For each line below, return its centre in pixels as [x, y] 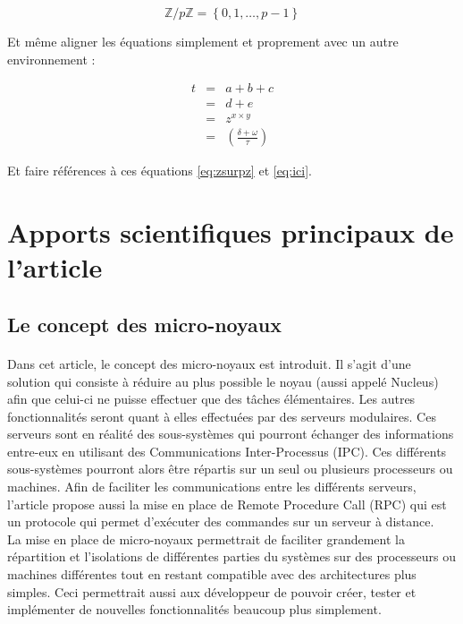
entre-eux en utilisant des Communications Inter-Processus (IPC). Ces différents [227, 451]
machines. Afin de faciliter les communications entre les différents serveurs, [212, 487]
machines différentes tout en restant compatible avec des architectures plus [212, 574]
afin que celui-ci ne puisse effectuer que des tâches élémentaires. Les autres [211, 399]
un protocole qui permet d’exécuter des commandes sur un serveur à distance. [221, 521]
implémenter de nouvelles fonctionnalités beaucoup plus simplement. [194, 609]
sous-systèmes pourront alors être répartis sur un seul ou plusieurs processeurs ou [230, 469]
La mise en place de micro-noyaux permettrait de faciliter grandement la [206, 539]
